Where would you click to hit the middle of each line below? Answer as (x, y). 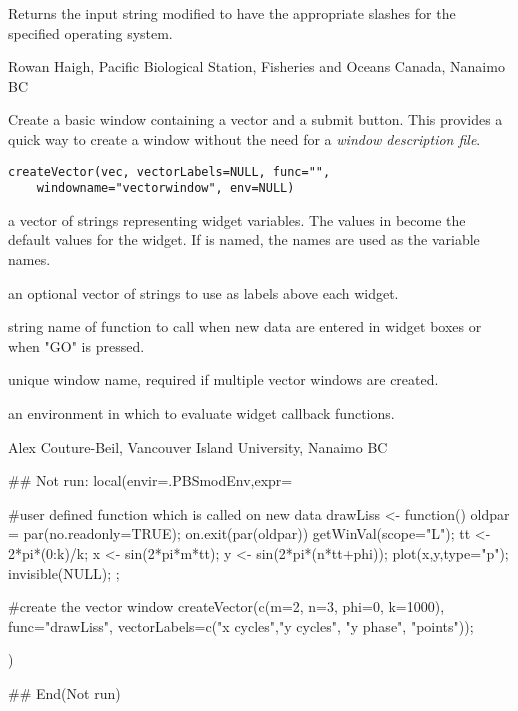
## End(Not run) (64, 692)
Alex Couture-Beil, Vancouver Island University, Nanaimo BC (198, 446)
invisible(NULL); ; (64, 572)
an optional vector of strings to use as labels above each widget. (203, 292)
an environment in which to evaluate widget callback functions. (201, 413)
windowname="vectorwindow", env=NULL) (165, 188)
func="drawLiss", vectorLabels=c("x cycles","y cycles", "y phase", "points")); (241, 625)
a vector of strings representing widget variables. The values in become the (237, 219)
